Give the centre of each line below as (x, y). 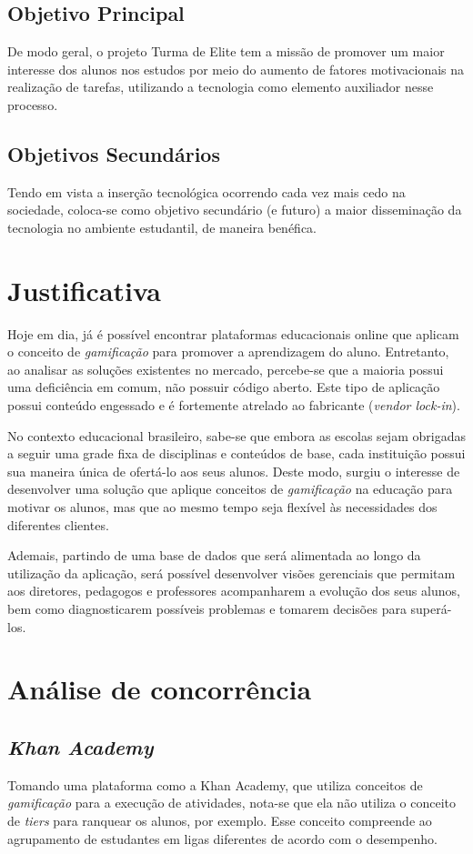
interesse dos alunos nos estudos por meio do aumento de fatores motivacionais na (236, 69)
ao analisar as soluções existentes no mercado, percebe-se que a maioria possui (226, 369)
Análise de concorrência (160, 689)
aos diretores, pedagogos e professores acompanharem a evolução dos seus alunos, (234, 591)
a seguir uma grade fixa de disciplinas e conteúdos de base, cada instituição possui (236, 453)
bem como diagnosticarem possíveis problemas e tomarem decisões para (207, 608)
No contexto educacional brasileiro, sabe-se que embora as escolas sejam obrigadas (236, 435)
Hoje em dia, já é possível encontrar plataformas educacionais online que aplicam (233, 333)
